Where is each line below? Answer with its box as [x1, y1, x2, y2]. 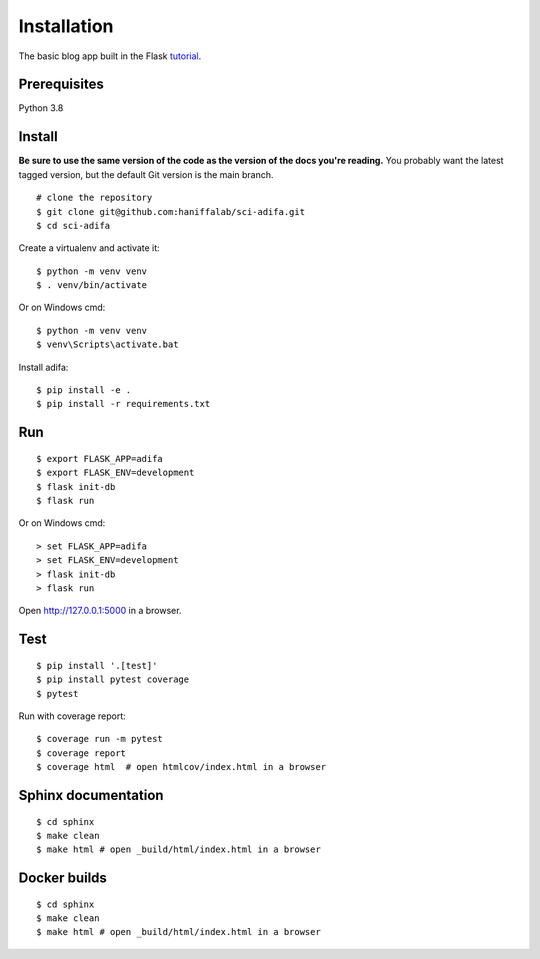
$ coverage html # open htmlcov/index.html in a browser [36, 761, 327, 773]
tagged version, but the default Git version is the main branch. [18, 168, 274, 180]
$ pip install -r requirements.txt [36, 398, 211, 410]
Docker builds [18, 870, 107, 887]
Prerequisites [18, 76, 104, 93]
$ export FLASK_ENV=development [36, 467, 195, 479]
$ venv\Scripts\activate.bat [36, 339, 179, 350]
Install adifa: [18, 361, 69, 373]
